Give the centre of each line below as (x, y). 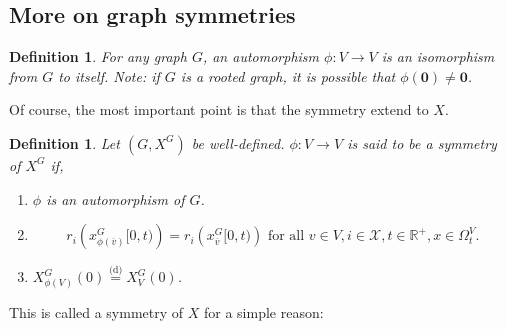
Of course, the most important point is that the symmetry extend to (219, 109)
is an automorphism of (115, 198)
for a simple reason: (264, 312)
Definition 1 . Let (64, 142)
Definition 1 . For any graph (98, 56)
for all (286, 236)
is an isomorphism (438, 56)
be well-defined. (238, 142)
